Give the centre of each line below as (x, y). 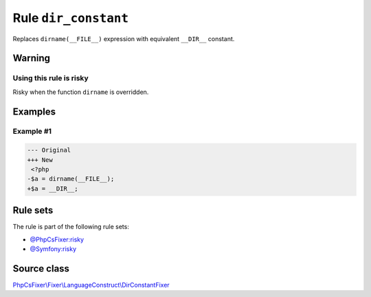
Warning (32, 58)
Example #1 (32, 132)
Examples (34, 111)
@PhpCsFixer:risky (57, 239)
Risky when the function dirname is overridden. (81, 92)
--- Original (49, 150)
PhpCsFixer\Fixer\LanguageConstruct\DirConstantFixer (91, 285)
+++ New (40, 160)
